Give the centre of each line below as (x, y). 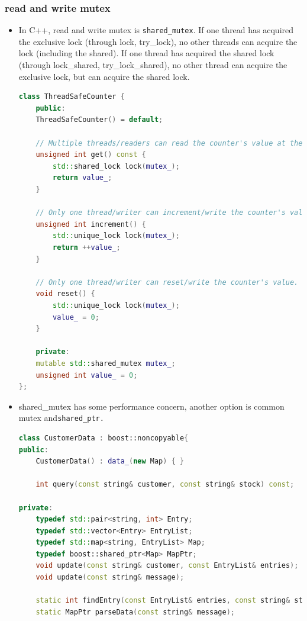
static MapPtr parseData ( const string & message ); (135, 612)
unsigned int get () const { (91, 155)
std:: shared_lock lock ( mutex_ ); (116, 166)
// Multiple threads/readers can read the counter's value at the (169, 143)
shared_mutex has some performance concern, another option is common (151, 406)
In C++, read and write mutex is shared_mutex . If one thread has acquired (156, 30)
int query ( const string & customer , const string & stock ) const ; (165, 485)
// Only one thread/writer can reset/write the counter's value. (167, 282)
